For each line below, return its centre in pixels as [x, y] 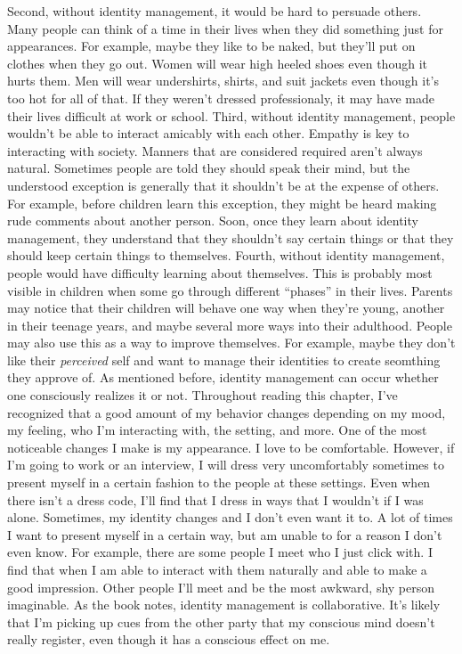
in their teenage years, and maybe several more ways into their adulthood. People [230, 325]
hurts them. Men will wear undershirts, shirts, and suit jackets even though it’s [223, 81]
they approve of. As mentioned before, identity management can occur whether [223, 377]
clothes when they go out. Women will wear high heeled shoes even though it [217, 63]
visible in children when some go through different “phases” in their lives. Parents [230, 290]
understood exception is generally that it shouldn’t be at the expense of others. [223, 185]
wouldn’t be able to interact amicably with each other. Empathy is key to [208, 133]
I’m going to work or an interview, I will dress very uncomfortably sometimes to [226, 465]
